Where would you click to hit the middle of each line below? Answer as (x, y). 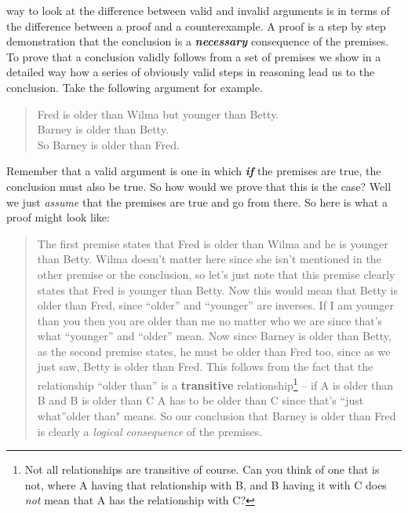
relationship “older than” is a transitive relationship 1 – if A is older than (215, 384)
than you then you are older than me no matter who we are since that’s (210, 320)
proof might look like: (58, 217)
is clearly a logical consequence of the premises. (150, 431)
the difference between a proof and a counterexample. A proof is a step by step (196, 26)
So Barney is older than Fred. (108, 144)
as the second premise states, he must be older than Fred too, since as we (214, 351)
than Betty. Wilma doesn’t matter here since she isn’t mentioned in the (209, 259)
